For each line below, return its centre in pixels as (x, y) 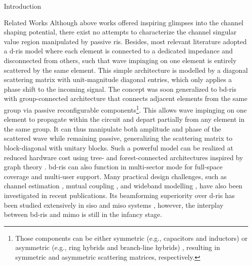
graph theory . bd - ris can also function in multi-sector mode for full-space (113, 167)
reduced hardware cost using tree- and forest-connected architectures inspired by (124, 157)
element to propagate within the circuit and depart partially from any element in (124, 119)
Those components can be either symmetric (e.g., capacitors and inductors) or (131, 238)
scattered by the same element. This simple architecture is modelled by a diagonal (126, 70)
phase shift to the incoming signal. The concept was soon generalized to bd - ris (120, 89)
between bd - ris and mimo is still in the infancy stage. (83, 214)
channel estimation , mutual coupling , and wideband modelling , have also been (123, 186)
